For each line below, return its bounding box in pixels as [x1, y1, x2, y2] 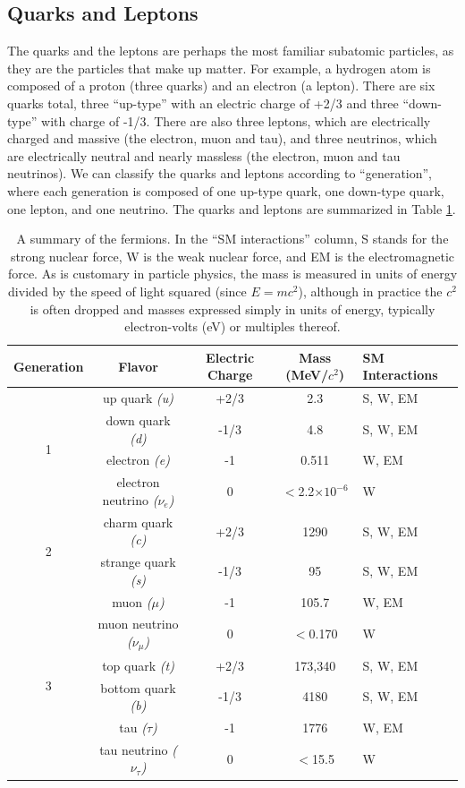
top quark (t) [102, 655, 174, 674]
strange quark [100, 552, 176, 571]
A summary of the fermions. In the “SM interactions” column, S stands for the [16, 229, 449, 248]
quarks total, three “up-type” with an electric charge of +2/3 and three [7, 93, 399, 112]
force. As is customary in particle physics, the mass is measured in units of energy [7, 264, 458, 283]
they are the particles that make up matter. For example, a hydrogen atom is [7, 58, 431, 77]
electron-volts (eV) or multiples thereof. [124, 317, 341, 336]
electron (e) [106, 450, 170, 469]
